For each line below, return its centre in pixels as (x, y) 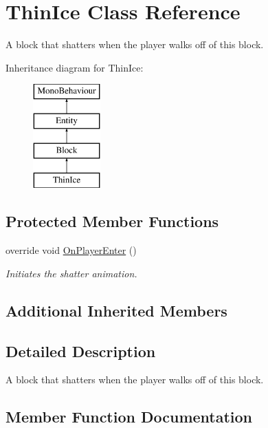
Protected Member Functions (112, 221)
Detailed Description (81, 351)
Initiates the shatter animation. (71, 273)
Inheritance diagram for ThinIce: (75, 67)
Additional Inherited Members (116, 310)
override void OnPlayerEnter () (71, 250)
